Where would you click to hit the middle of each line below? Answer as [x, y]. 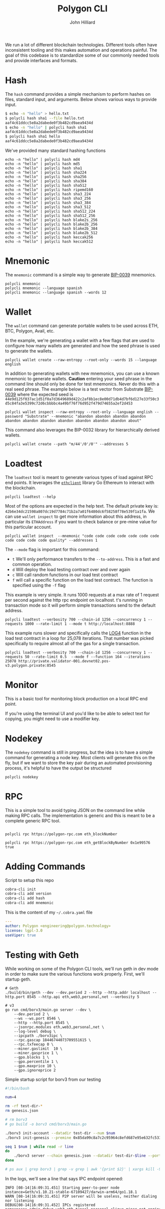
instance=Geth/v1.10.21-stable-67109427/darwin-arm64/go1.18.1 [71, 1192]
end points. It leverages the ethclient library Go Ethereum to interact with [80, 482]
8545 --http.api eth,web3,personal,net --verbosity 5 [83, 997]
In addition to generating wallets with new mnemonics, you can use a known [82, 373]
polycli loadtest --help [30, 497]
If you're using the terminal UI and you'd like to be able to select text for [78, 713]
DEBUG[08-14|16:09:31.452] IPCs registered [50, 1205]
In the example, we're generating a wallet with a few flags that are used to [80, 340]
